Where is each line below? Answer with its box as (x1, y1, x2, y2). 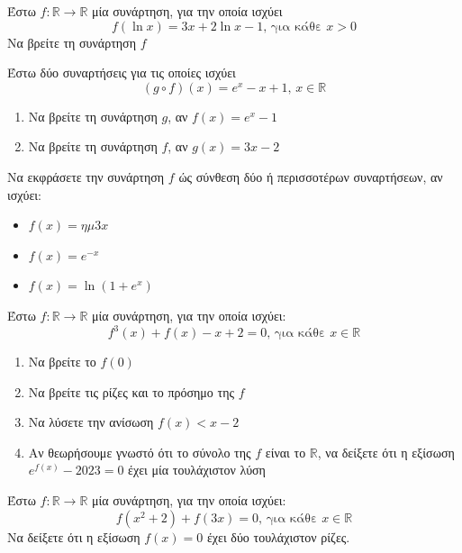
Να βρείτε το (28, 352, 96, 371)
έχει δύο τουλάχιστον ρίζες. (206, 527, 350, 546)
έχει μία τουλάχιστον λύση (128, 460, 266, 479)
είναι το (265, 442, 306, 461)
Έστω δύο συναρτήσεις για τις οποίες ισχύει (7, 63, 236, 82)
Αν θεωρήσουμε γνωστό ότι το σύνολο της (28, 442, 251, 461)
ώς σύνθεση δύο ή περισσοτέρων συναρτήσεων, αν (178, 167, 443, 186)
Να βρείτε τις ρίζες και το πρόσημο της (28, 382, 235, 401)
